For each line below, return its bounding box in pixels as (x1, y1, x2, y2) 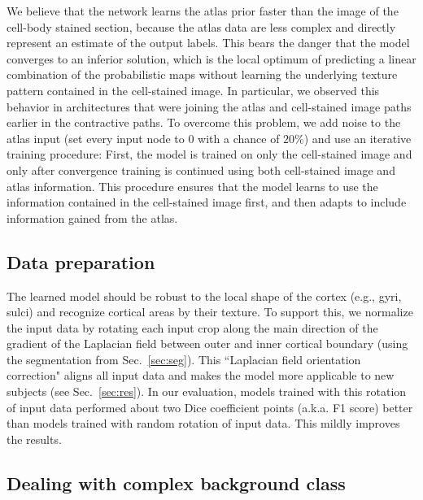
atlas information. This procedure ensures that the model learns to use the (7, 177, 378, 194)
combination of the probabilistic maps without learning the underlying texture (7, 66, 398, 83)
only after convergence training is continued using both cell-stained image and (7, 161, 395, 178)
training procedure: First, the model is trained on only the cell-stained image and (7, 146, 412, 163)
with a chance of (198, 129, 280, 146)
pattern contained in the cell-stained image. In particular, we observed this (7, 81, 380, 98)
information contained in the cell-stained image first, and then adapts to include (7, 193, 407, 211)
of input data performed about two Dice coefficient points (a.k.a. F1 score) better (7, 398, 413, 415)
